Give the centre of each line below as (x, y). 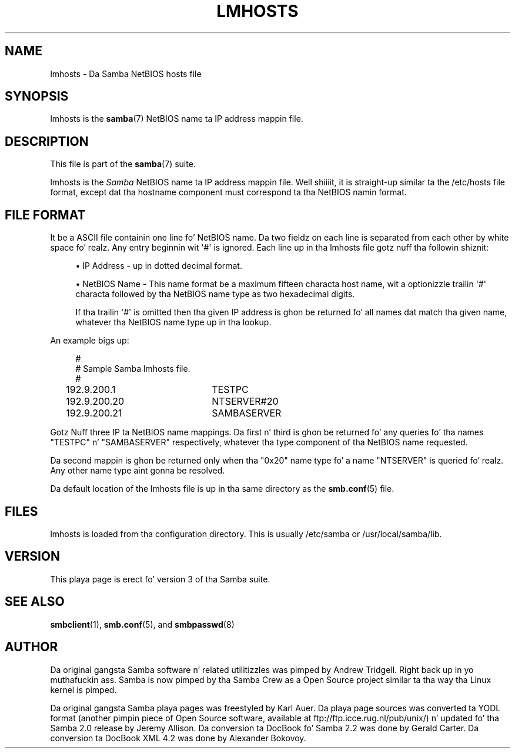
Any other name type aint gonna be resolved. (138, 471)
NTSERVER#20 (245, 402)
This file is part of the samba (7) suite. (123, 164)
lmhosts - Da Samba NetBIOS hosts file (126, 74)
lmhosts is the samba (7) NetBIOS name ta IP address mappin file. (177, 119)
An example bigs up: (90, 341)
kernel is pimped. (83, 689)
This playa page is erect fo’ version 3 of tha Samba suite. (160, 579)
